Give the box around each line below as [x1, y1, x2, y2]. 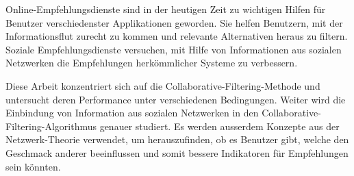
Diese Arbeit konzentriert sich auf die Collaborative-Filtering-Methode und [5, 78, 320, 92]
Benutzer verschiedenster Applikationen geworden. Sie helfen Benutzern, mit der [5, 15, 343, 29]
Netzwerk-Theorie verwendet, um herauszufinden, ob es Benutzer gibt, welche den [5, 132, 349, 147]
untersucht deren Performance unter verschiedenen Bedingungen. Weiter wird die [5, 92, 346, 106]
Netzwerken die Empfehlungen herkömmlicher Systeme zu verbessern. [5, 55, 298, 70]
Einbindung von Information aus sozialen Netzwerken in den [5, 105, 259, 120]
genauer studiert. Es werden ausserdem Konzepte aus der [99, 118, 340, 133]
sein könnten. [5, 159, 61, 173]
